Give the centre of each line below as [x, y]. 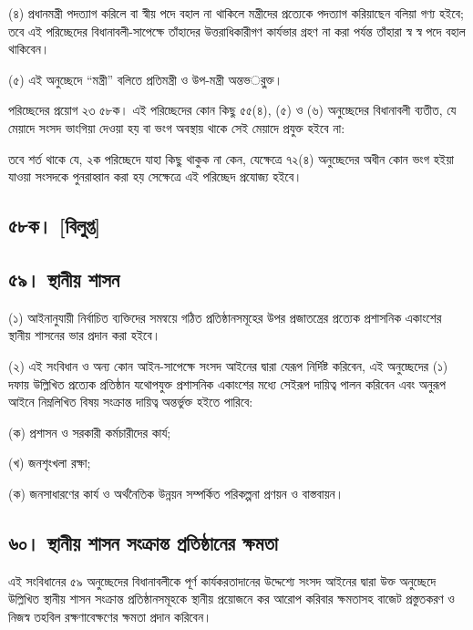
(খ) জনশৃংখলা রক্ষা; [50, 463]
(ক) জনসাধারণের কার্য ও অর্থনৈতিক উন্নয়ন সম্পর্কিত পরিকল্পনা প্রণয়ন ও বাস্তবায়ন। [176, 493]
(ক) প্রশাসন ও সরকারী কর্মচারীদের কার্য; [90, 432]
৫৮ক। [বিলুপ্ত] [55, 226]
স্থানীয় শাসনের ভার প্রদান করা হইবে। [85, 335]
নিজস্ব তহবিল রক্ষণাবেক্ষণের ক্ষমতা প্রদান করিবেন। [110, 616]
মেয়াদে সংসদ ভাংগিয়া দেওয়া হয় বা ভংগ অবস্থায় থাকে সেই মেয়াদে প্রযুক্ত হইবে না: [177, 127]
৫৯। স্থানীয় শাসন [64, 279]
